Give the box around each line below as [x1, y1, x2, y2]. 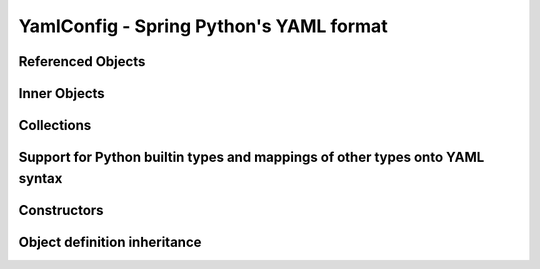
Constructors [18, 201, 104, 219]
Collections [18, 117, 92, 134]
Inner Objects [18, 85, 105, 102]
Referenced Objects [18, 53, 146, 70]
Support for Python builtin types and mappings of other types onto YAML [18, 149, 485, 166]
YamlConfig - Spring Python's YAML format [18, 15, 389, 37]
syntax [18, 170, 63, 187]
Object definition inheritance [18, 233, 202, 250]
